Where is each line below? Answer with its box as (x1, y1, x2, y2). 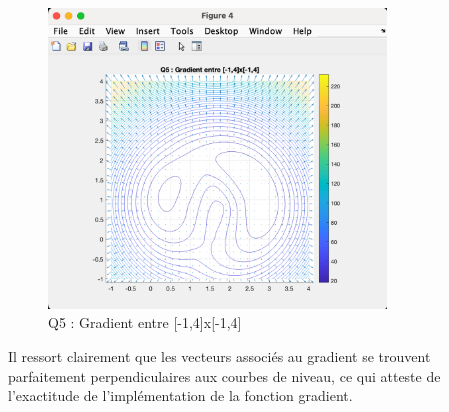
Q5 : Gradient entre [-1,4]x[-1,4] (48, 312, 242, 333)
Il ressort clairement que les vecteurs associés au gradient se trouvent (8, 345, 431, 366)
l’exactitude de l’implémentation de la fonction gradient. (8, 385, 353, 406)
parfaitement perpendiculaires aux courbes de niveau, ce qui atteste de (8, 365, 441, 386)
